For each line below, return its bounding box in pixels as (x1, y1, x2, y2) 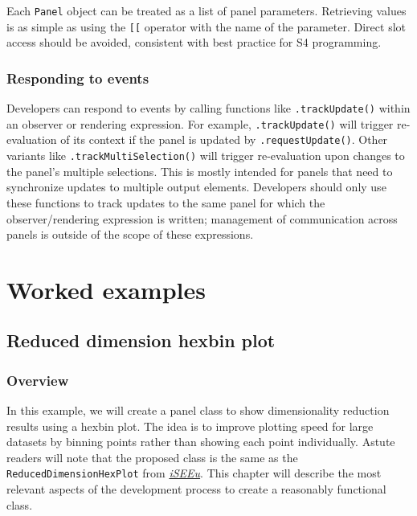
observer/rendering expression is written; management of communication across (6, 210, 398, 227)
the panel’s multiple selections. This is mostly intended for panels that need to (6, 162, 393, 179)
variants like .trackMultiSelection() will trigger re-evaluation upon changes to (6, 147, 405, 164)
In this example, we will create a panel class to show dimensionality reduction (6, 402, 390, 419)
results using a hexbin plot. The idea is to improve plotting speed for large (6, 417, 374, 434)
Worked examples (6, 272, 206, 305)
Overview (6, 370, 69, 390)
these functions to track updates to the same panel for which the (6, 194, 325, 211)
